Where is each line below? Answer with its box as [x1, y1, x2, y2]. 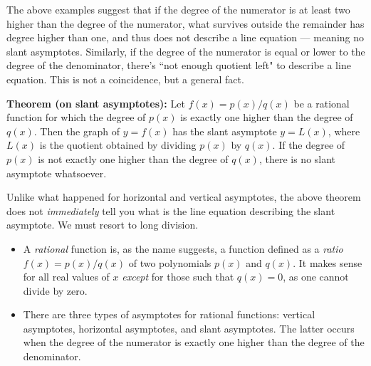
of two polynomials [128, 255, 211, 270]
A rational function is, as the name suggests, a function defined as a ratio [23, 241, 343, 256]
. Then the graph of [33, 123, 120, 138]
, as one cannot [283, 269, 349, 284]
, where [328, 123, 360, 138]
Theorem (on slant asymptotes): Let [6, 95, 185, 110]
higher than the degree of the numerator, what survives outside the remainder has [6, 16, 365, 31]
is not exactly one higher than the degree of [38, 151, 229, 166]
